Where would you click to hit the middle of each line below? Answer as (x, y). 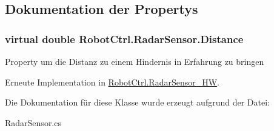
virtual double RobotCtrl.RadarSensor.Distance (124, 39)
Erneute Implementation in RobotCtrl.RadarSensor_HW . (112, 82)
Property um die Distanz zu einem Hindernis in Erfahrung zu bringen (135, 61)
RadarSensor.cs (33, 122)
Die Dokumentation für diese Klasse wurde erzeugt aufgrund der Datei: (137, 102)
